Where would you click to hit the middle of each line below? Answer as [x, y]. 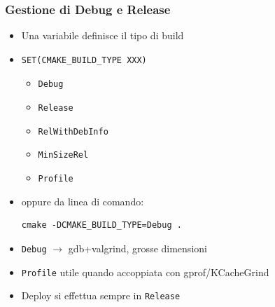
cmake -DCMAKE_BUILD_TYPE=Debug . [101, 225]
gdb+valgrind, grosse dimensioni [137, 248]
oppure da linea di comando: [83, 201]
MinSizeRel [63, 155]
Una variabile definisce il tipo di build [103, 35]
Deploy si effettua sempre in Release [101, 295]
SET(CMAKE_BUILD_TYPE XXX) [84, 60]
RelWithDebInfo [73, 131]
